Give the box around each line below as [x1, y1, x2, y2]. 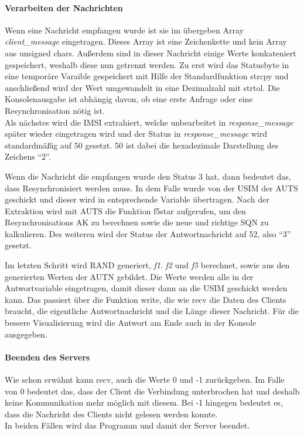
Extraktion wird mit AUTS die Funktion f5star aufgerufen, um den [5, 204, 246, 217]
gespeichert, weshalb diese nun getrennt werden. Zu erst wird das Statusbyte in [5, 58, 289, 70]
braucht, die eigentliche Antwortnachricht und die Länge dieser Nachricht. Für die [5, 305, 299, 317]
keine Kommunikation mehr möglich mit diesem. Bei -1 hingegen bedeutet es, [5, 396, 283, 409]
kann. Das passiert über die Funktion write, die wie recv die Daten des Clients [5, 293, 286, 305]
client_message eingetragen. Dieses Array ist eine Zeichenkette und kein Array [5, 35, 287, 48]
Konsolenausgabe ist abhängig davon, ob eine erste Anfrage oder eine [5, 93, 253, 105]
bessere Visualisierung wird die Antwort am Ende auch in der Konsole [5, 316, 257, 329]
